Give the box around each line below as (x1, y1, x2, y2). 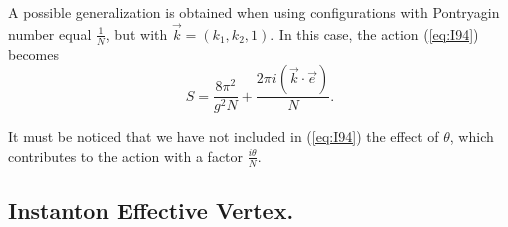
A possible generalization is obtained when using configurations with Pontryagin (8, 2, 500, 22)
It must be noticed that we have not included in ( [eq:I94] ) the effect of (8, 126, 439, 147)
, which (449, 126, 494, 147)
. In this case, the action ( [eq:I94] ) (270, 23, 479, 44)
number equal (8, 23, 92, 44)
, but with (105, 23, 168, 44)
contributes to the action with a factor (8, 145, 244, 166)
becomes (8, 43, 60, 64)
